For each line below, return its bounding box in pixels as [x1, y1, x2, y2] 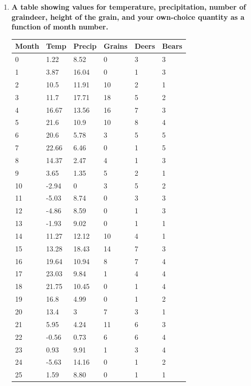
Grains [104, 41, 128, 51]
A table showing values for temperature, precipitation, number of [11, 2, 246, 12]
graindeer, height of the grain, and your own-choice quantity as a [11, 11, 245, 22]
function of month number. [11, 21, 108, 32]
